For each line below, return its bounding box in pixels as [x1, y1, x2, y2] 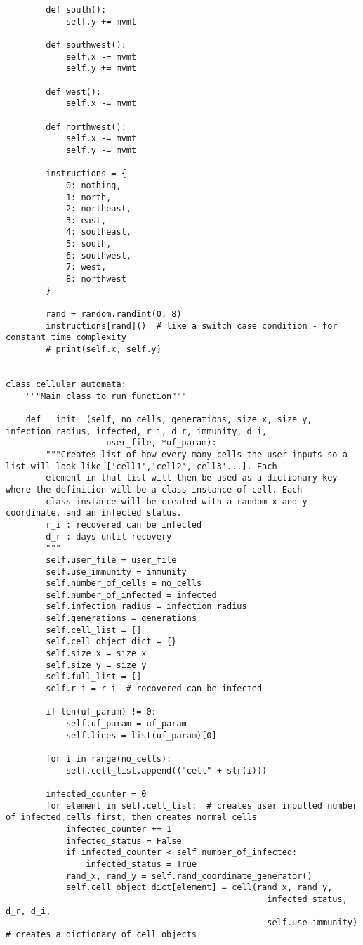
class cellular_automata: [6, 379, 126, 389]
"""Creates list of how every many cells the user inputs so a [46, 449, 348, 460]
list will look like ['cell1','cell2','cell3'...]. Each [6, 461, 277, 471]
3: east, [65, 215, 107, 226]
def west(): [46, 86, 102, 97]
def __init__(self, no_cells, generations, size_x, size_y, [25, 414, 312, 424]
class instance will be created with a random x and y [46, 496, 308, 507]
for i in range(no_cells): [46, 754, 172, 764]
